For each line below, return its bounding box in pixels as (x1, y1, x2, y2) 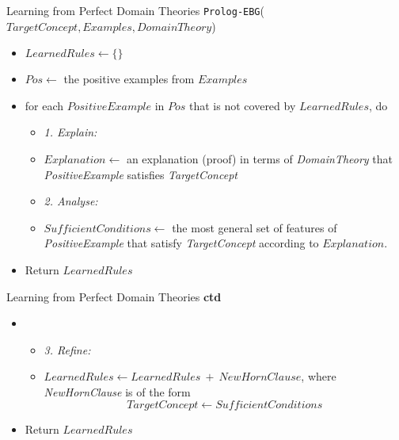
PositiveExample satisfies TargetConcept (44, 166, 237, 182)
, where (301, 368, 336, 385)
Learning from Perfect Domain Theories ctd (6, 288, 222, 304)
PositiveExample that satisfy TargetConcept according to (44, 235, 319, 251)
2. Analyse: (44, 193, 98, 209)
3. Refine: (44, 341, 91, 358)
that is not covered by (189, 97, 296, 113)
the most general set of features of (172, 219, 337, 235)
